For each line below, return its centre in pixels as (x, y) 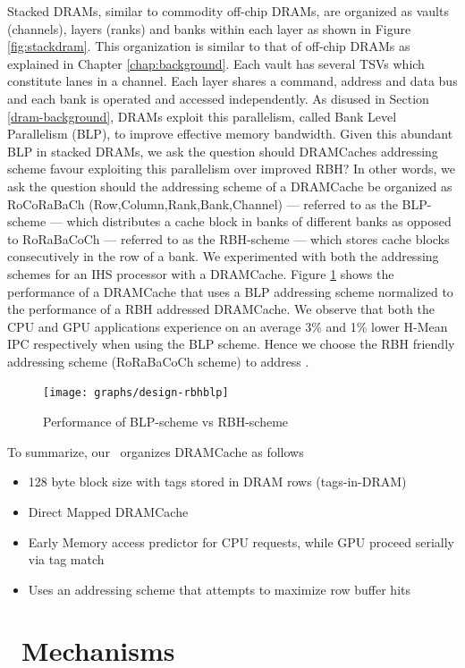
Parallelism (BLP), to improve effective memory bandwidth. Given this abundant (230, 134)
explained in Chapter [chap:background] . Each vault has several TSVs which (216, 63)
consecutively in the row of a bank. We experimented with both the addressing (223, 256)
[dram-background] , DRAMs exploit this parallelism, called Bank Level (202, 116)
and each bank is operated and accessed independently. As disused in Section (218, 98)
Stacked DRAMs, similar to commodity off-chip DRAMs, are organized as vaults (228, 11)
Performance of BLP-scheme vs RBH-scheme (166, 422)
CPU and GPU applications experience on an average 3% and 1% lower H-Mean (228, 326)
